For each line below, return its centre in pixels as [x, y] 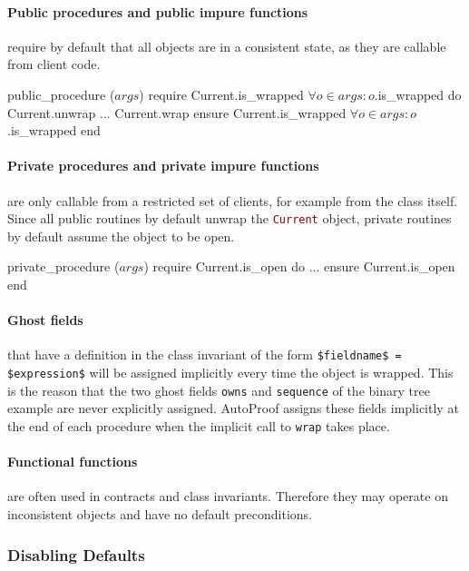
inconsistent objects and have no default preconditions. [160, 514]
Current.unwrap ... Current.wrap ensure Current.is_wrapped [177, 112]
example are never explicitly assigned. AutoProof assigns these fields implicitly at [233, 408]
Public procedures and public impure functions [158, 11]
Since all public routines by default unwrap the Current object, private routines [230, 218]
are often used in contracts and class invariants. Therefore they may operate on [228, 496]
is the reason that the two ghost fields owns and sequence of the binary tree [219, 390]
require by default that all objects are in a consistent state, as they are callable [227, 46]
